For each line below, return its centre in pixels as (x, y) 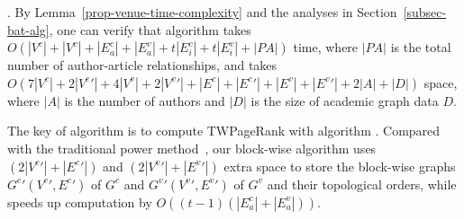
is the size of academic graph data (345, 100)
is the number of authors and (145, 100)
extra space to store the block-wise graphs (340, 166)
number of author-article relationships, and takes (142, 65)
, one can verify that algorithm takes (150, 29)
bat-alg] (28, 29)
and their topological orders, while (362, 184)
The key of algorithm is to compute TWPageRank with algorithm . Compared (224, 131)
